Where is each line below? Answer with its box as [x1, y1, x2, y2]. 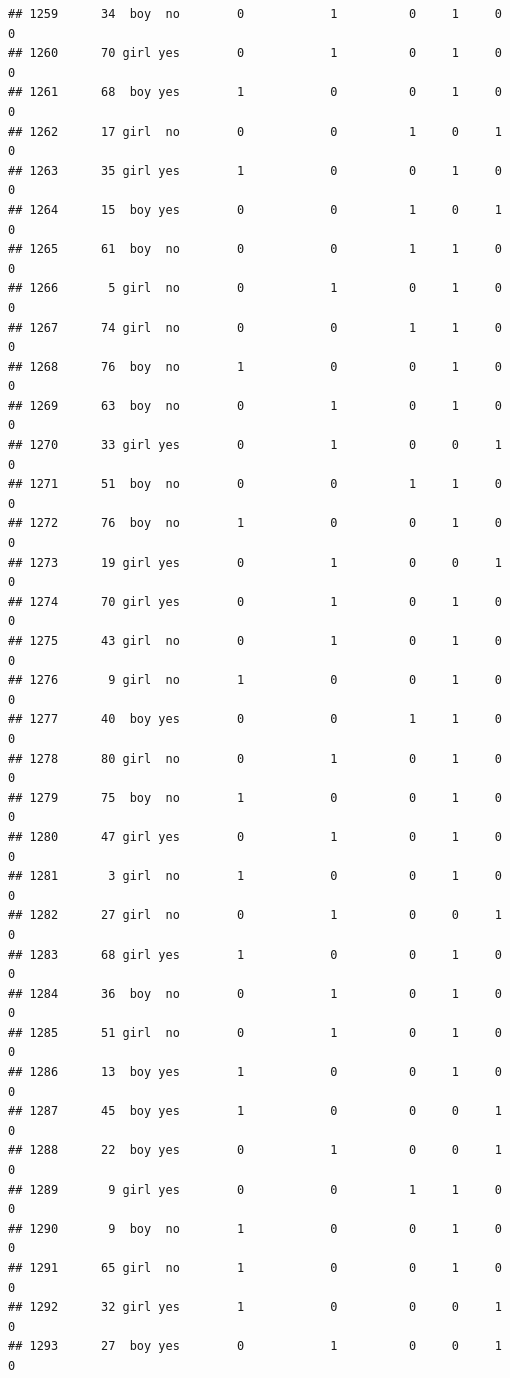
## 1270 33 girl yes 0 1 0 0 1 [8, 438, 502, 453]
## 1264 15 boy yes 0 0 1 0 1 [8, 202, 502, 217]
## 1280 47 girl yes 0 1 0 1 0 [8, 829, 502, 844]
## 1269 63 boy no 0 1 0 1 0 [8, 398, 502, 413]
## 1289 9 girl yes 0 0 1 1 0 [8, 1182, 502, 1197]
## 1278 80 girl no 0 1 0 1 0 [8, 751, 502, 766]
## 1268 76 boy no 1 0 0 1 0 [8, 359, 502, 374]
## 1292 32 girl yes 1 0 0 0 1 [8, 1300, 502, 1315]
